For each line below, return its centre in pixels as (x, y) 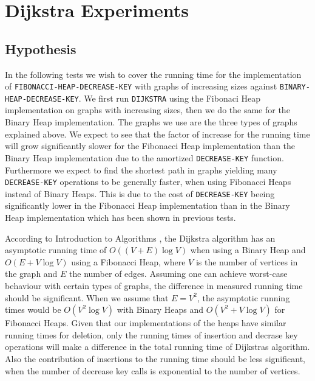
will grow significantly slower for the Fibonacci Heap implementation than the (150, 146)
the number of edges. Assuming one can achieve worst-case (178, 274)
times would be (33, 309)
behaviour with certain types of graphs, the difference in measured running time (154, 285)
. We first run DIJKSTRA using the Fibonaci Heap (169, 98)
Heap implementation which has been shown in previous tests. (120, 218)
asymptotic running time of (56, 250)
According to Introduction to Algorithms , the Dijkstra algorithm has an (140, 238)
